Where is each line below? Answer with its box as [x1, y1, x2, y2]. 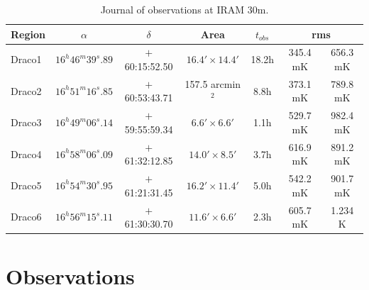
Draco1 [11, 52, 42, 67]
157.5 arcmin [184, 76, 241, 91]
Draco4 [11, 146, 42, 161]
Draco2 [11, 83, 42, 98]
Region [11, 26, 45, 41]
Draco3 [11, 115, 42, 130]
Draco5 [11, 177, 42, 192]
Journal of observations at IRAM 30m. [100, 2, 269, 16]
